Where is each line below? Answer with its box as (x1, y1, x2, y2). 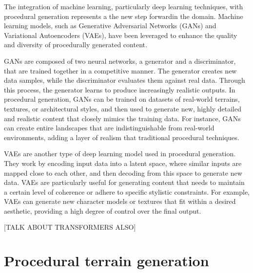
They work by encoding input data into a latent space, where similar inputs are (4, 158, 242, 168)
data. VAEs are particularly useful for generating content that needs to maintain (4, 177, 245, 187)
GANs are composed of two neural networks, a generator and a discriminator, (4, 55, 236, 66)
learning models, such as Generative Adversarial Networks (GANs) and (4, 20, 216, 31)
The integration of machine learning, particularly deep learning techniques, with (4, 1, 243, 11)
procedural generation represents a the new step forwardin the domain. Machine (4, 11, 243, 21)
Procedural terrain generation (4, 251, 209, 271)
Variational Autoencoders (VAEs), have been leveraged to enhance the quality (4, 30, 237, 40)
